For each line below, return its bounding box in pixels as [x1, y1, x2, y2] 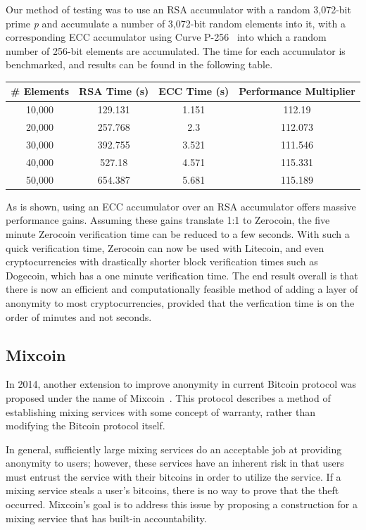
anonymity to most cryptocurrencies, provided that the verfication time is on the [6, 295, 355, 310]
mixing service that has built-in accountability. [6, 510, 207, 525]
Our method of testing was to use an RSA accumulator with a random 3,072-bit [6, 2, 351, 16]
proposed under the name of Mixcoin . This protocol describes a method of [6, 390, 331, 405]
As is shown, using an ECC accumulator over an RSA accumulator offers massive [6, 198, 356, 213]
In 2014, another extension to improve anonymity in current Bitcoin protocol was [6, 377, 356, 391]
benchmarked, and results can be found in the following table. [6, 57, 273, 72]
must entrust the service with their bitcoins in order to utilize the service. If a [6, 469, 341, 484]
